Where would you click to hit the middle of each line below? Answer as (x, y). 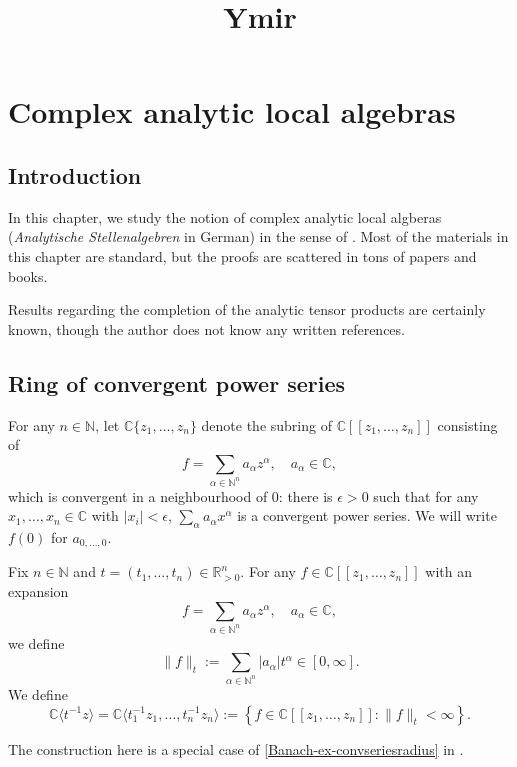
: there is (305, 495)
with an (449, 571)
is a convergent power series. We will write (367, 515)
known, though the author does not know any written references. (206, 328)
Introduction (75, 174)
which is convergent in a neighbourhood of (138, 495)
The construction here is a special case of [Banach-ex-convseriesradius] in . (236, 748)
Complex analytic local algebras (232, 111)
